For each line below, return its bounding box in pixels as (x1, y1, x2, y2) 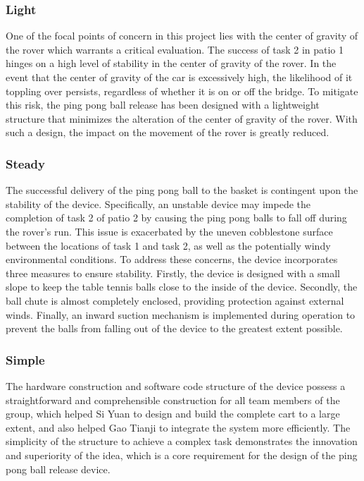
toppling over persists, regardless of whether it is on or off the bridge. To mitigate (6, 83, 358, 98)
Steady (6, 154, 45, 172)
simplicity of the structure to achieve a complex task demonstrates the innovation (6, 434, 358, 449)
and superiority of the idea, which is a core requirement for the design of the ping (6, 447, 358, 462)
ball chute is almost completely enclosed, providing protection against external (6, 293, 344, 308)
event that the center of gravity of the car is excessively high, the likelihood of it (6, 70, 353, 84)
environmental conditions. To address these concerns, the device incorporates (6, 252, 338, 267)
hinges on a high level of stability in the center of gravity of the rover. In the (6, 56, 337, 71)
